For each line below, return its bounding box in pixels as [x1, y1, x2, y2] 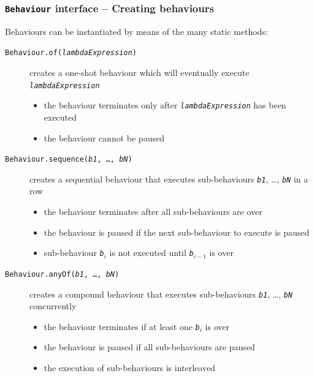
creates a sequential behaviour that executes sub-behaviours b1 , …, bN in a [29, 172, 308, 185]
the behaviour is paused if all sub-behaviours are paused [44, 340, 255, 353]
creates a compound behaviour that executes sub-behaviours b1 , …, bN [29, 287, 293, 300]
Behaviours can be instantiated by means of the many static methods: [5, 24, 268, 37]
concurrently [29, 299, 77, 312]
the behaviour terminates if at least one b [44, 320, 200, 333]
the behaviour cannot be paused [44, 131, 164, 144]
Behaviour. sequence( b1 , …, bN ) [5, 155, 132, 164]
